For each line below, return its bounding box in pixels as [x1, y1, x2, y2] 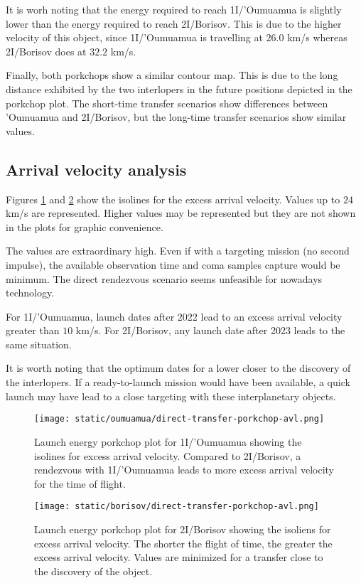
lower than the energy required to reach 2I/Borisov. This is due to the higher [6, 16, 342, 31]
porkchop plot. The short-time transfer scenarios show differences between [6, 95, 328, 110]
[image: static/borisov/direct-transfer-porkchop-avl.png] [34, 501, 319, 512]
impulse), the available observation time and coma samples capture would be [6, 257, 340, 272]
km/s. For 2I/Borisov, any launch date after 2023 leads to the [75, 323, 345, 338]
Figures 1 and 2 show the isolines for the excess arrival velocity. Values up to [6, 191, 340, 206]
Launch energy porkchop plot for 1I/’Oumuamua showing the [34, 434, 302, 449]
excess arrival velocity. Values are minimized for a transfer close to [34, 550, 323, 565]
